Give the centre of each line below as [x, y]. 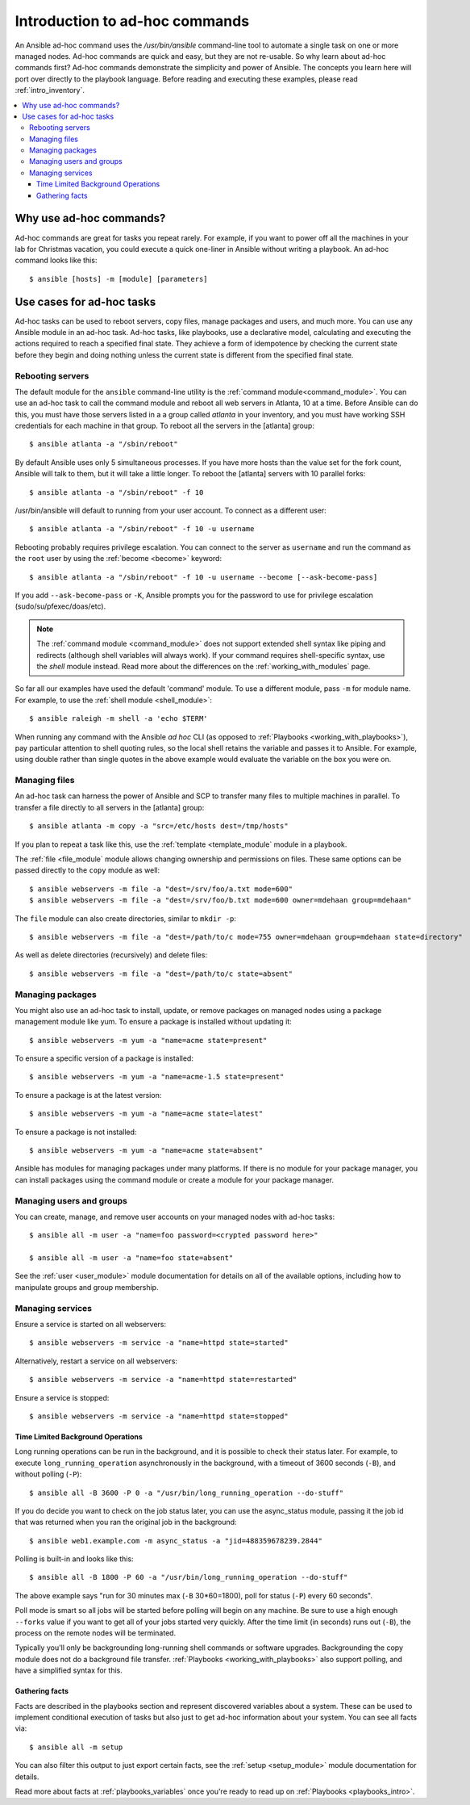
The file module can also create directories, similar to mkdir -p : [126, 918]
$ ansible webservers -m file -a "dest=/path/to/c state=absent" [161, 974]
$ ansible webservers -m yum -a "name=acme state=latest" [146, 1114]
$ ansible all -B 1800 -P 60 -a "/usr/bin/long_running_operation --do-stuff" [189, 1577]
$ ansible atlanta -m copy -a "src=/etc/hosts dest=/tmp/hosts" [159, 826]
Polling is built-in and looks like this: [74, 1559]
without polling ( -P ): [48, 1474]
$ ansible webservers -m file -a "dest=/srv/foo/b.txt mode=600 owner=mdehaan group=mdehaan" [220, 900]
